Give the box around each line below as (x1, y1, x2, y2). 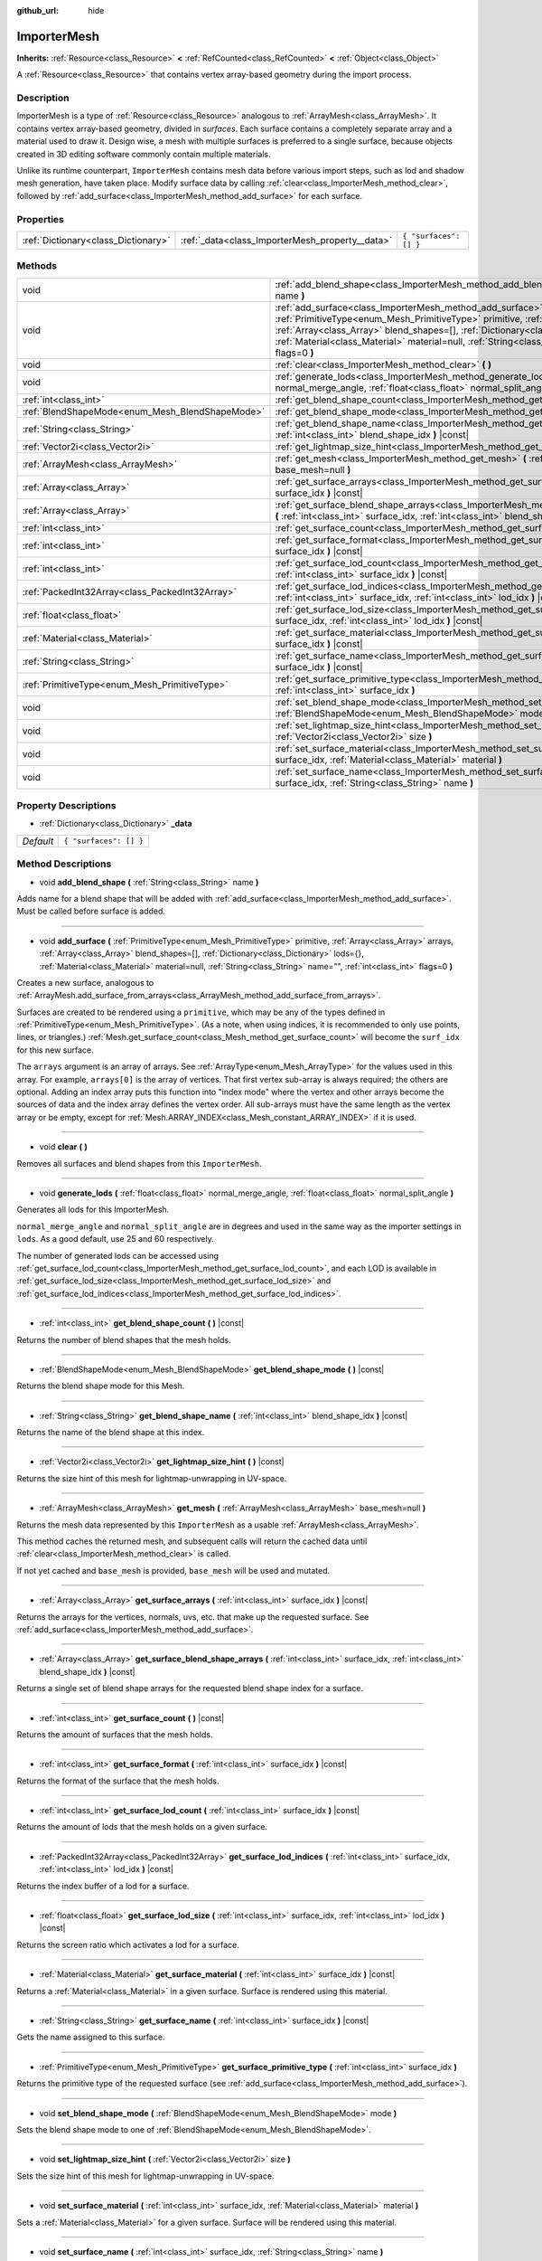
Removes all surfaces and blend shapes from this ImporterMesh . (16, 1158, 262, 1168)
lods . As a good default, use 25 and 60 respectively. (16, 1234, 214, 1244)
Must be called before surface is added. (16, 905, 166, 917)
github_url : (16, 5, 59, 15)
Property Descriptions (16, 799, 117, 812)
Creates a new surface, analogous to (16, 977, 154, 988)
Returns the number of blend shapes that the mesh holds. (16, 1334, 231, 1345)
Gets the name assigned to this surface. (16, 2031, 165, 2043)
